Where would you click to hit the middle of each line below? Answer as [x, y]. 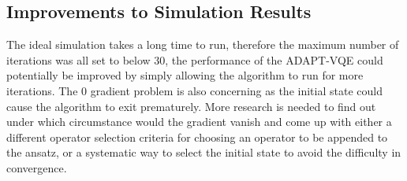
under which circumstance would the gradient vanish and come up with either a [199, 122]
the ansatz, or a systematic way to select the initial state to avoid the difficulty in [204, 152]
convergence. [37, 167]
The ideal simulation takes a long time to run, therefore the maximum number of [203, 44]
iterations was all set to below [78, 59]
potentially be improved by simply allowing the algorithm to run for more [185, 75]
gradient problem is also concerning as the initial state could [236, 90]
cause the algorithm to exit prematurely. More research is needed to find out [191, 106]
